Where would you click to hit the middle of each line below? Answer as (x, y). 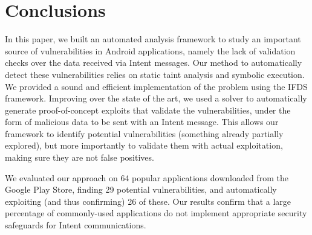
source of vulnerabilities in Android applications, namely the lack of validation (150, 50)
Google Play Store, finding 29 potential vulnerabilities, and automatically (141, 189)
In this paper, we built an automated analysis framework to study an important (153, 39)
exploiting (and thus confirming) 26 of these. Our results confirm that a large (148, 201)
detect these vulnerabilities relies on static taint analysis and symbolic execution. (155, 74)
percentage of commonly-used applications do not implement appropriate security (156, 213)
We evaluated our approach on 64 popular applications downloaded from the (147, 177)
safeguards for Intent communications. (76, 225)
